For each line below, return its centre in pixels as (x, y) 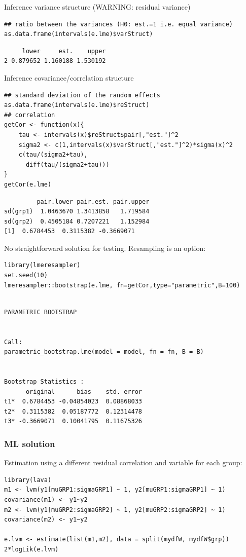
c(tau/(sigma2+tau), (53, 155)
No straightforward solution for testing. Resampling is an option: (105, 248)
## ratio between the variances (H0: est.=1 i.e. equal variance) (119, 24)
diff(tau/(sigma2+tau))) (67, 164)
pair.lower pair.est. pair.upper (93, 201)
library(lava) (28, 480)
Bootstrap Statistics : (44, 382)
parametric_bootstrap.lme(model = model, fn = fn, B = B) (104, 352)
